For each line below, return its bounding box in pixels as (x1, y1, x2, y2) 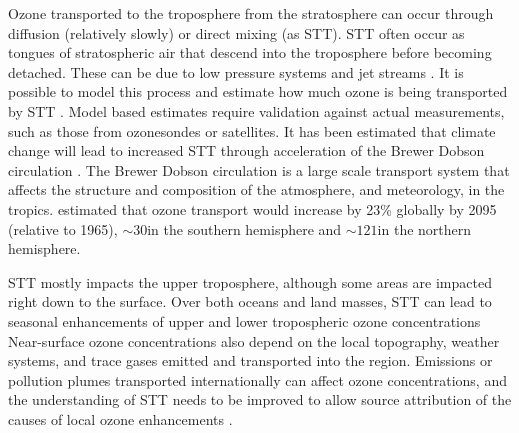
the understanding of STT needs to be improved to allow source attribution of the (8, 389, 512, 410)
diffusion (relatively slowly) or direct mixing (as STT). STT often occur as (8, 22, 465, 43)
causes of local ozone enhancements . (8, 408, 233, 429)
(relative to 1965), (8, 218, 118, 239)
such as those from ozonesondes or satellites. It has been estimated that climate (8, 120, 496, 141)
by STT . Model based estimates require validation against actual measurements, (8, 100, 505, 121)
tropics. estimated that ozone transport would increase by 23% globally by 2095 (8, 198, 497, 219)
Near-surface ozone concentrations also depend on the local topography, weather (8, 330, 500, 351)
